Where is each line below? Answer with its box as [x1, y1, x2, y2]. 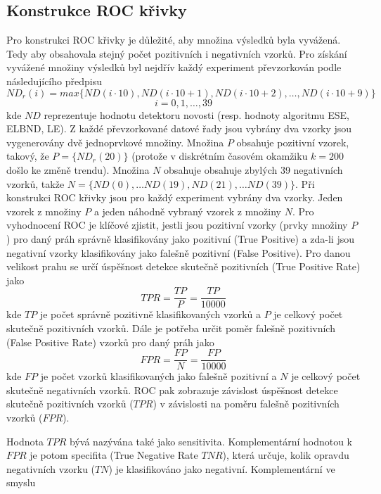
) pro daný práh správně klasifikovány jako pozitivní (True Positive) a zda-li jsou [6, 231, 354, 246]
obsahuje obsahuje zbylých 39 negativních [164, 162, 343, 177]
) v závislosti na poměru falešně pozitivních [153, 396, 340, 411]
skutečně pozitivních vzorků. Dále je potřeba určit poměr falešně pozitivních [6, 320, 335, 335]
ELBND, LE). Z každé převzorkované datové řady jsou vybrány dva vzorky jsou [6, 121, 352, 136]
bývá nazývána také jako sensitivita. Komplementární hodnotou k [70, 433, 353, 448]
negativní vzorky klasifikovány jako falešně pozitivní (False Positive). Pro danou [6, 245, 351, 260]
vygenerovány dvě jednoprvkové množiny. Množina [6, 134, 224, 149]
